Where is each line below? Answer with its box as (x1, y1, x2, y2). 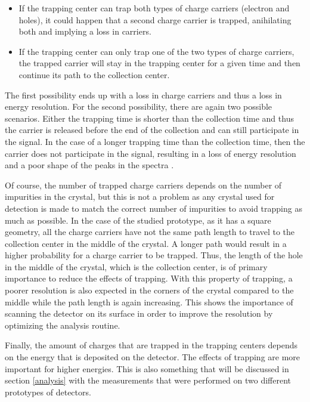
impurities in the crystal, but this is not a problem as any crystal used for (5, 190, 275, 203)
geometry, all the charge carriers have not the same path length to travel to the (5, 225, 295, 238)
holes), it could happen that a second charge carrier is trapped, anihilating (18, 13, 292, 26)
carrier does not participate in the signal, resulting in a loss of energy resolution (5, 147, 296, 159)
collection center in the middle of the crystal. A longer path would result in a (5, 237, 287, 249)
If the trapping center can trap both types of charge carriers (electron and (18, 2, 290, 14)
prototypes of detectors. (5, 385, 91, 398)
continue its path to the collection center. (18, 68, 170, 81)
